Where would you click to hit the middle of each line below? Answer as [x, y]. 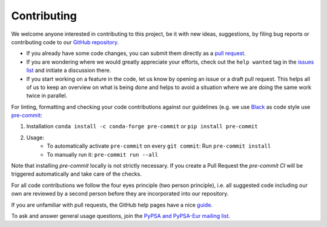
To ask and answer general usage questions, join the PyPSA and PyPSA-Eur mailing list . [121, 215]
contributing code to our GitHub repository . [65, 42]
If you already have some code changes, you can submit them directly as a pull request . [136, 53]
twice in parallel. [47, 96]
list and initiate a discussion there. [69, 70]
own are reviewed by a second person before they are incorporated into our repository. [120, 194]
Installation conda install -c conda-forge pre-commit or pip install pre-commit [142, 127]
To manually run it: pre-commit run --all [103, 154]
